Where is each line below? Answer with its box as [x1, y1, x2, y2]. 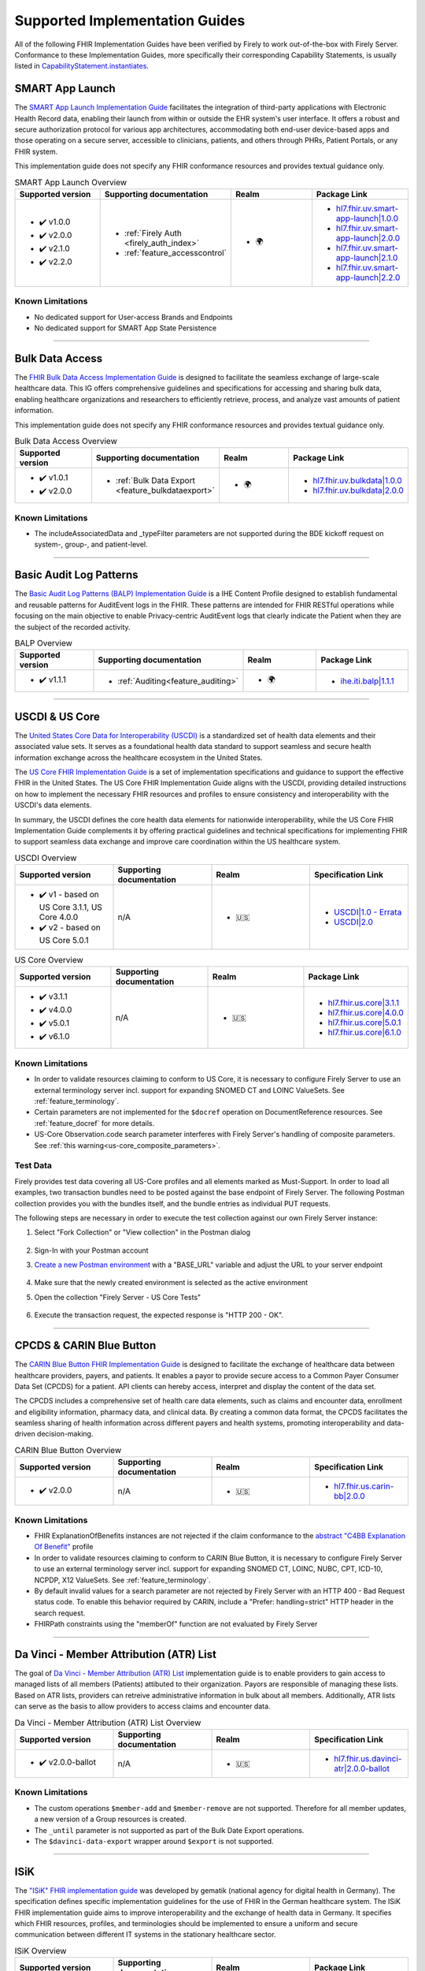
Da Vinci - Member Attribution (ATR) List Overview [14, 1717, 201, 1728]
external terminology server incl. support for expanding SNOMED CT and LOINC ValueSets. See [34, 1085, 346, 1095]
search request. [34, 1608, 86, 1618]
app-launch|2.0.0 [335, 233, 401, 244]
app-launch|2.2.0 [335, 272, 401, 283]
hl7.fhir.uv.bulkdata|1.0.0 [312, 475, 402, 486]
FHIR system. [14, 147, 58, 156]
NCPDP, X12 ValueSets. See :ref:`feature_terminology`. [34, 1575, 212, 1585]
